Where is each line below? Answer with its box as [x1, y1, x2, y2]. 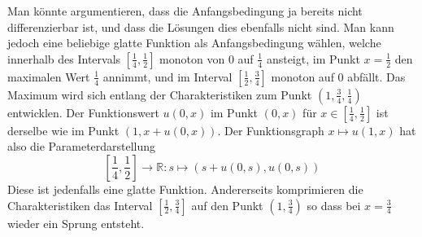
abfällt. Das [347, 68, 406, 85]
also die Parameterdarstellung [7, 138, 156, 155]
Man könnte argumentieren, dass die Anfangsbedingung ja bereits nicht [7, 2, 363, 19]
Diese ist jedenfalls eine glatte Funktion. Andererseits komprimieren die [7, 180, 363, 197]
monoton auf [271, 68, 334, 85]
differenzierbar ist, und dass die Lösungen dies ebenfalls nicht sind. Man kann [7, 18, 394, 35]
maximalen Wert [7, 68, 90, 85]
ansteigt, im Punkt [266, 50, 360, 67]
